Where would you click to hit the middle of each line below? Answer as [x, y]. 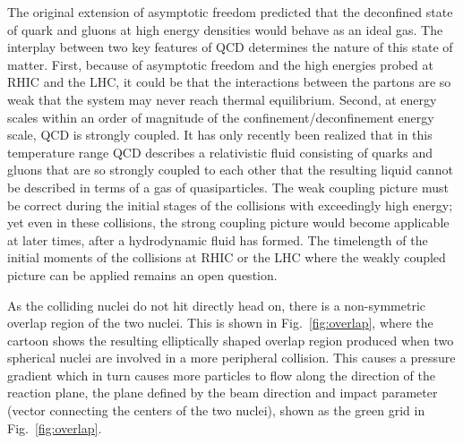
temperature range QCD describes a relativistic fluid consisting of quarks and [220, 152]
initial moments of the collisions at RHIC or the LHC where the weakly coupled [227, 257]
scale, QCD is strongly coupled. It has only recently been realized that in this [220, 135]
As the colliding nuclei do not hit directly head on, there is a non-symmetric [217, 305]
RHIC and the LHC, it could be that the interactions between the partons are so [229, 82]
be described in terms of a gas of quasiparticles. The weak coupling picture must [228, 187]
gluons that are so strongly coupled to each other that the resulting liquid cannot [230, 170]
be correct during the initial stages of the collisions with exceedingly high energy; [230, 205]
